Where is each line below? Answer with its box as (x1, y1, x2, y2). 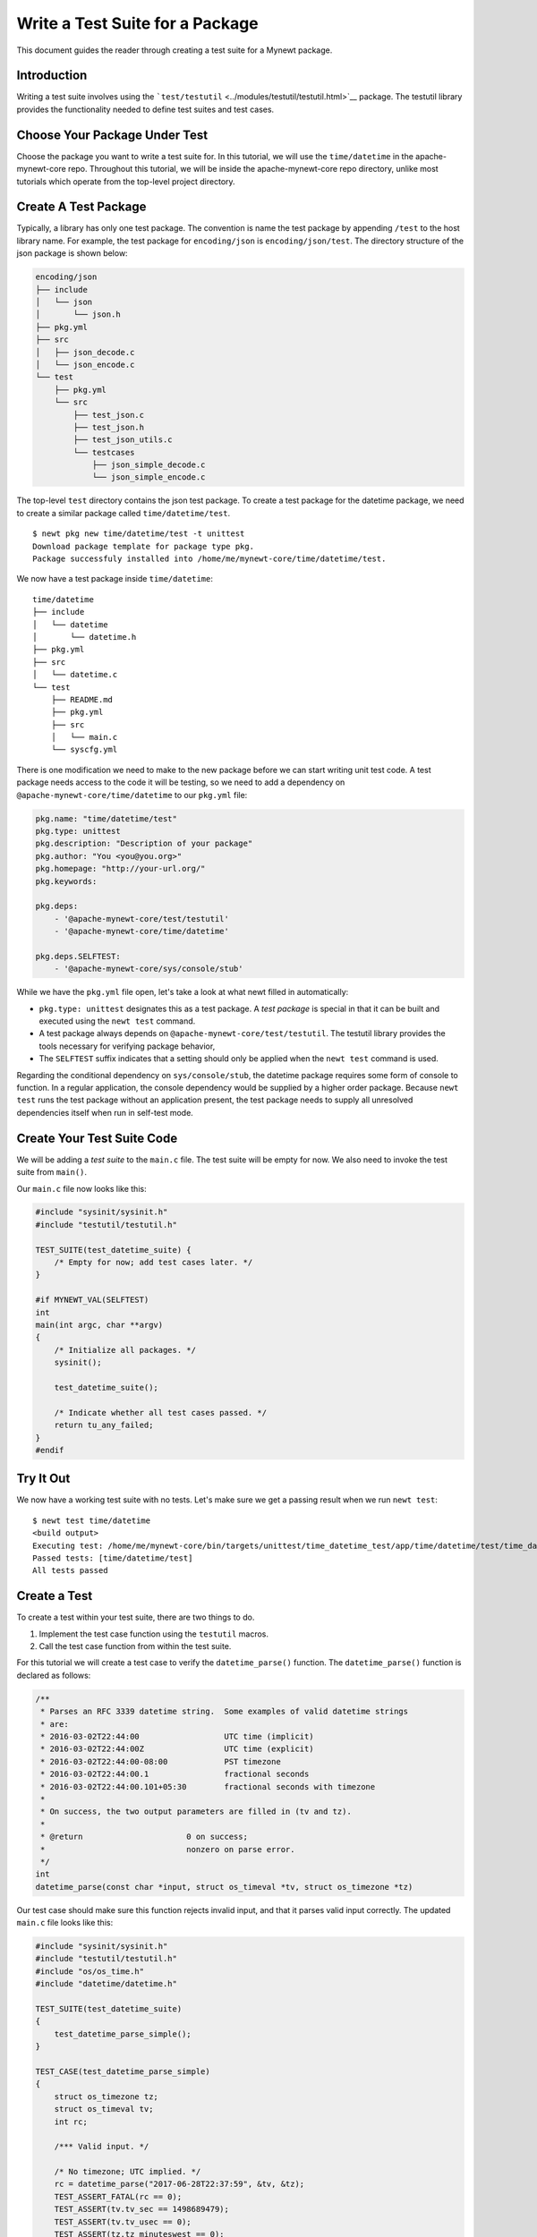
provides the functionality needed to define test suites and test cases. (16, 104, 275, 115)
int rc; (54, 2116, 89, 2127)
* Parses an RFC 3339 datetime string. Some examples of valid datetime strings (40, 1706, 409, 1717)
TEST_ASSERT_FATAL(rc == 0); (54, 2191, 183, 2201)
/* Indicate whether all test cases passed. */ (54, 1408, 268, 1417)
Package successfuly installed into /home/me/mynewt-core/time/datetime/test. (32, 554, 387, 564)
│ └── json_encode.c (35, 359, 135, 370)
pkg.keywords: (35, 876, 98, 886)
